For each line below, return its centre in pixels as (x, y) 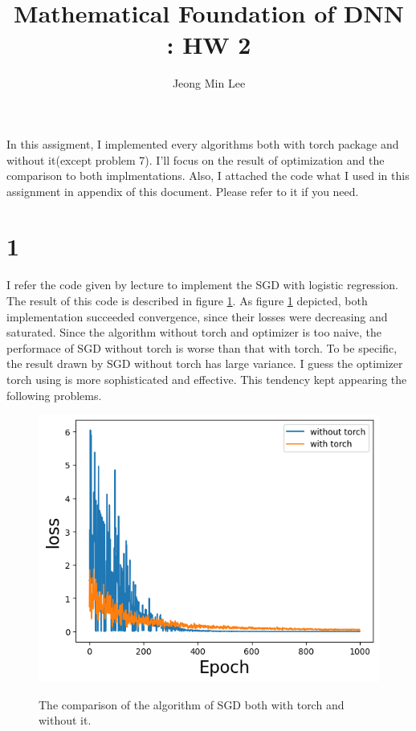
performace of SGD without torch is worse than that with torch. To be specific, (202, 347)
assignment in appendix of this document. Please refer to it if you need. (183, 191)
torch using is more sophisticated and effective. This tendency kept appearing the (207, 379)
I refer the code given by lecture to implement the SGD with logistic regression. (202, 285)
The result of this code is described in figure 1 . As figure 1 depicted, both (187, 300)
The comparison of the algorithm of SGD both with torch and (192, 704)
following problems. (54, 395)
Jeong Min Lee (209, 83)
